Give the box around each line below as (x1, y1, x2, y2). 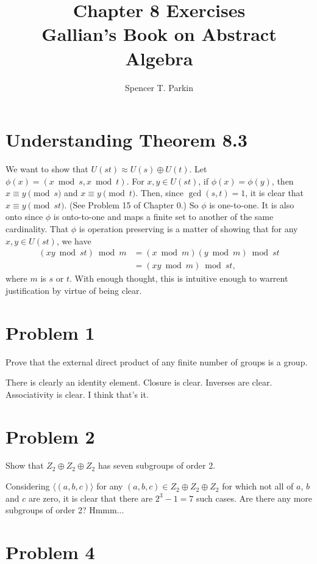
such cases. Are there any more (196, 491, 313, 504)
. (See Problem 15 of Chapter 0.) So (64, 198, 199, 211)
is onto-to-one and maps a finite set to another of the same (53, 210, 274, 223)
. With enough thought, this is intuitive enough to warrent (69, 272, 288, 285)
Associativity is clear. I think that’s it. (5, 387, 149, 400)
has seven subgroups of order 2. (98, 459, 216, 472)
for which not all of (222, 480, 294, 493)
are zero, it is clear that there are (28, 491, 153, 504)
